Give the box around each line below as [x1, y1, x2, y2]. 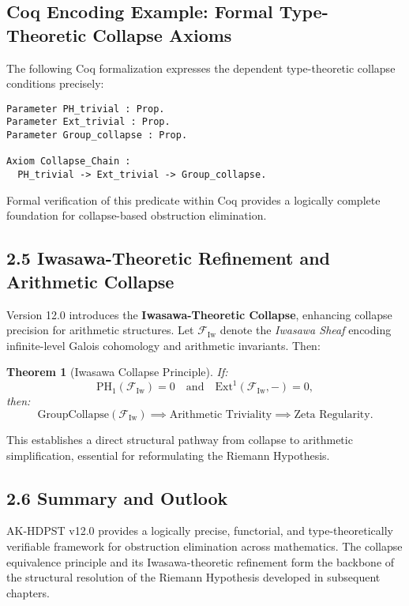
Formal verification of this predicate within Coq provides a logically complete [6, 191, 381, 208]
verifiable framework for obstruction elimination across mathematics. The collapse [6, 537, 403, 554]
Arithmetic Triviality [169, 408, 272, 420]
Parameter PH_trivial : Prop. [6, 103, 165, 115]
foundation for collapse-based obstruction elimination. [6, 207, 267, 224]
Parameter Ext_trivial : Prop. [6, 116, 171, 128]
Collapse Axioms [92, 22, 232, 47]
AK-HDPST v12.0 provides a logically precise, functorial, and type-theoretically [6, 522, 393, 539]
